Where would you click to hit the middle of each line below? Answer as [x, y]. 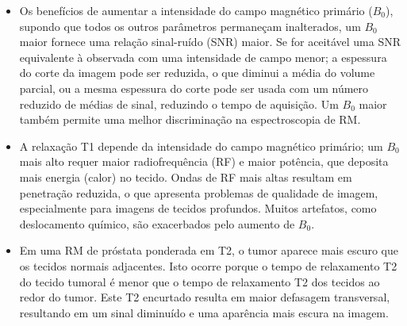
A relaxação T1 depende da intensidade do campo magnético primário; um [201, 146]
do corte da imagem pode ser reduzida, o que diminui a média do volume [197, 73]
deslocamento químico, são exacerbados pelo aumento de [157, 223]
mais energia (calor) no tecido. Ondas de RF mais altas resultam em [186, 176]
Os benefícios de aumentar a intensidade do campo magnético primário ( [196, 10]
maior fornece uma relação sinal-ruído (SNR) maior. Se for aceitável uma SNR [210, 42]
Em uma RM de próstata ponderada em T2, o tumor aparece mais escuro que [209, 250]
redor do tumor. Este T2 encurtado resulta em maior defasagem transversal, [205, 297]
